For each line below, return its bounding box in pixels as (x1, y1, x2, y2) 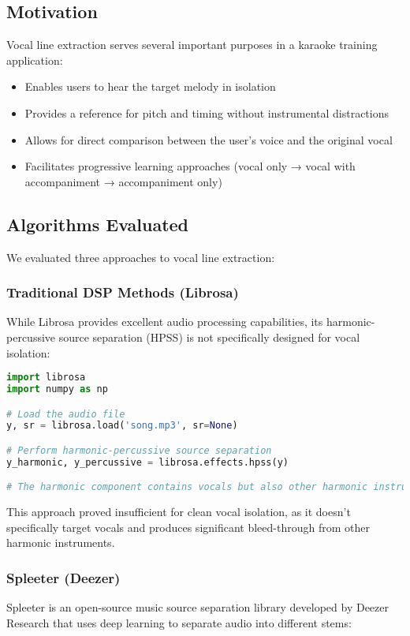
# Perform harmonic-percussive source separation (6, 444, 272, 456)
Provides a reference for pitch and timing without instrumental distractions (24, 104, 389, 121)
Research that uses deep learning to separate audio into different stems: (6, 614, 352, 630)
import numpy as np (6, 383, 108, 395)
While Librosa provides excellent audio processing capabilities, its (6, 313, 323, 330)
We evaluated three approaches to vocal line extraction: (6, 249, 275, 265)
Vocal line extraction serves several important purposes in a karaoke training (6, 36, 378, 53)
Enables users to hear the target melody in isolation (24, 78, 276, 95)
